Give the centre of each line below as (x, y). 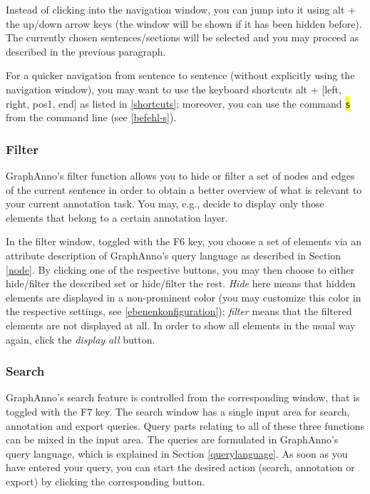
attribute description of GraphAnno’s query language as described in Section (174, 255)
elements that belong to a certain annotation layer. (117, 217)
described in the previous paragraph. (86, 51)
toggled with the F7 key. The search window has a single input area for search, (178, 411)
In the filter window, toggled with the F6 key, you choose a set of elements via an (184, 241)
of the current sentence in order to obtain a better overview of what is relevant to (184, 189)
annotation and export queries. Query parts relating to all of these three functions (185, 425)
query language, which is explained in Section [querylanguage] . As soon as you (177, 453)
